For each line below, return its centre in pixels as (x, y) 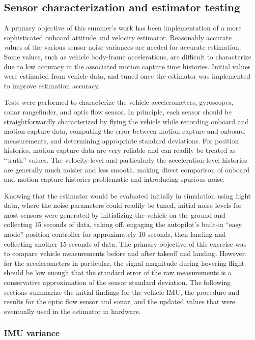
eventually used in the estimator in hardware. (72, 311)
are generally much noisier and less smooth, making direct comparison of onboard (127, 169)
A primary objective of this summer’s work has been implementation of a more (123, 28)
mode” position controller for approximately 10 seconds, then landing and (115, 234)
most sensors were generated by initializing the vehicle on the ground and (115, 214)
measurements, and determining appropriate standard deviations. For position (122, 140)
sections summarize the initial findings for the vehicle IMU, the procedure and (122, 292)
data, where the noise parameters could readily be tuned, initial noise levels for (123, 205)
